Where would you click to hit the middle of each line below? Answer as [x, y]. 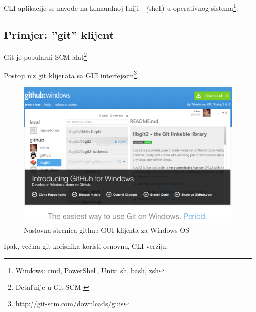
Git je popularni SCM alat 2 [46, 56]
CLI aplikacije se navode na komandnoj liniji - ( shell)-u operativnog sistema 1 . [121, 7]
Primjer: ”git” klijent [59, 34]
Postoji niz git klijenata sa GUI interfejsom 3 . [71, 74]
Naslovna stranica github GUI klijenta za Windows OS [106, 229]
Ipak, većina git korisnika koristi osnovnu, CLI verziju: [86, 246]
